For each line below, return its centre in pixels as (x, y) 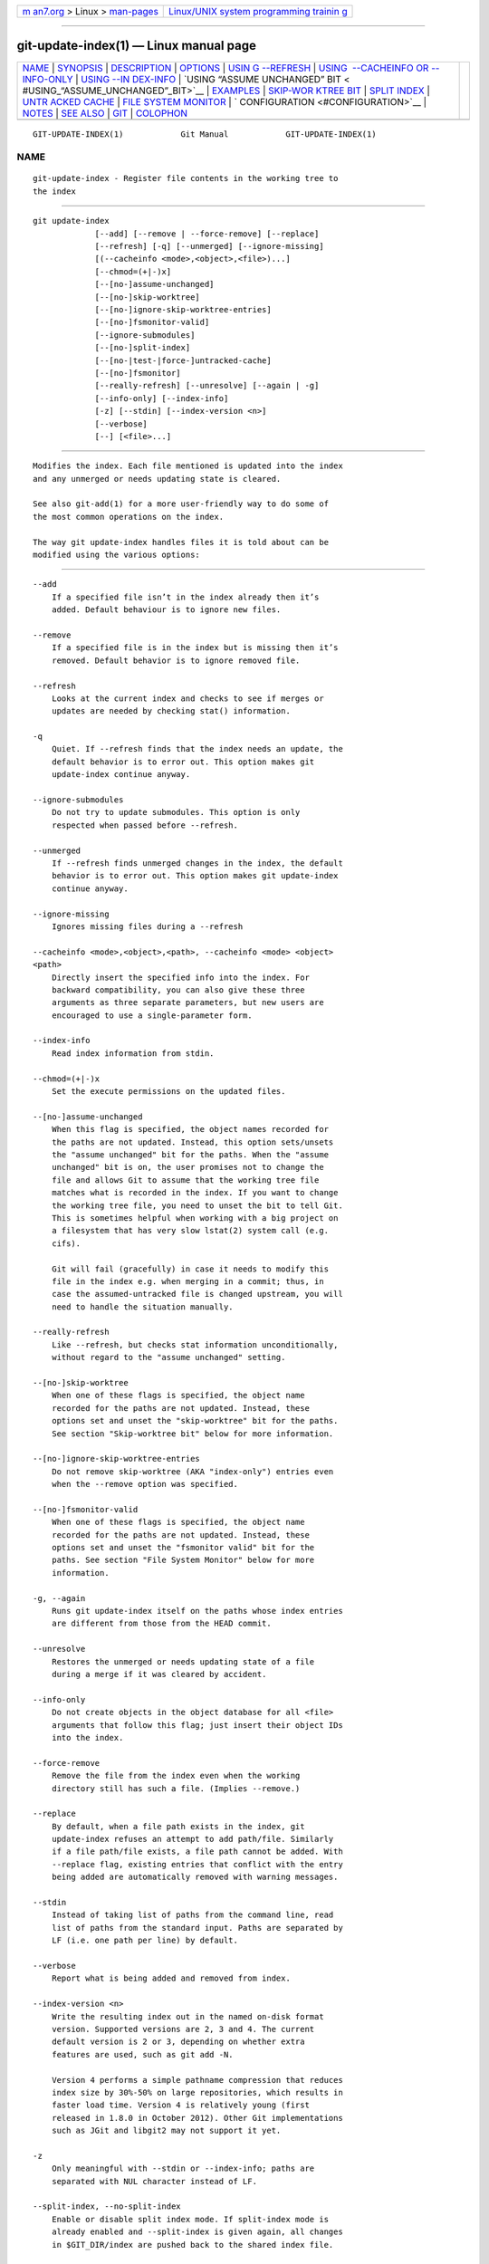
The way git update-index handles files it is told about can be (181, 542)
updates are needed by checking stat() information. (171, 711)
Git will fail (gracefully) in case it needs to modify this (190, 1269)
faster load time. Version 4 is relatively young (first (180, 2105)
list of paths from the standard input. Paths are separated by (197, 1928)
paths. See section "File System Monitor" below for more (183, 1560)
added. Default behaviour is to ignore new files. (166, 610)
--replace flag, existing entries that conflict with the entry (197, 1864)
